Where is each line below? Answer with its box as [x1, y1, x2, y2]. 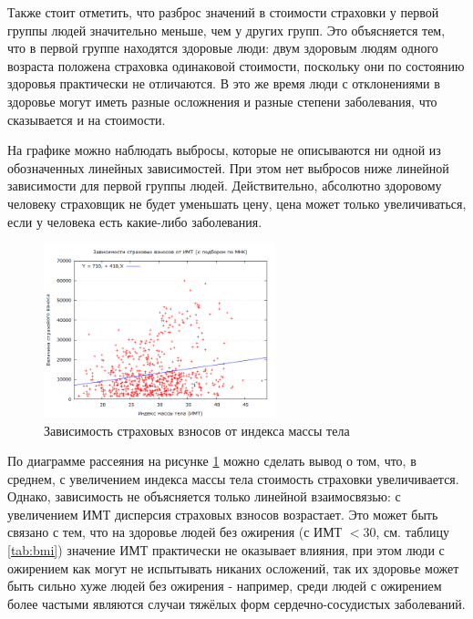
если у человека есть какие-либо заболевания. [7, 211, 262, 231]
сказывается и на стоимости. [7, 109, 166, 129]
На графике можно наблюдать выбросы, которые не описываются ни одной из [7, 140, 441, 160]
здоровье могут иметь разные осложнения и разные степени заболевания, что [7, 91, 437, 110]
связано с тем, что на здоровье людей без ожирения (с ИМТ [7, 522, 343, 542]
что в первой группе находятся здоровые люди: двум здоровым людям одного [7, 38, 438, 57]
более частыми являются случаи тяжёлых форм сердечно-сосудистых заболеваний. [7, 593, 466, 613]
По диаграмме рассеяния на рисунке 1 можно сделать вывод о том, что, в [7, 451, 416, 470]
